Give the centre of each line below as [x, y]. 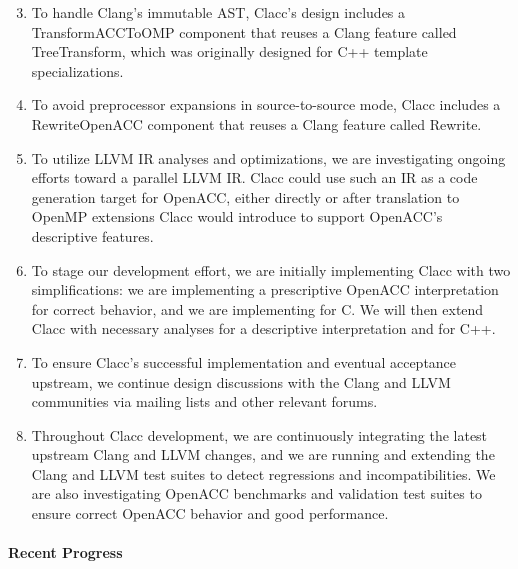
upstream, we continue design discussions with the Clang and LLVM [241, 381]
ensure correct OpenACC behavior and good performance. [210, 513]
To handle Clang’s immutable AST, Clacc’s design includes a [218, 12]
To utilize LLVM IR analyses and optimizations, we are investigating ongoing [268, 157]
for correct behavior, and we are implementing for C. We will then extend [257, 308]
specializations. [77, 70]
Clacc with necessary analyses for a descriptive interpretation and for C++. [263, 328]
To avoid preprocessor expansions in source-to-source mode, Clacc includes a [266, 104]
